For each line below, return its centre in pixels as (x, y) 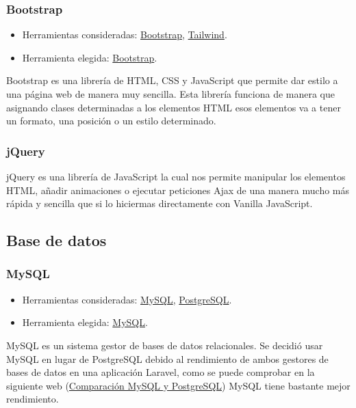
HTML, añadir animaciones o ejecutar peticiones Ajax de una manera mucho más (178, 190)
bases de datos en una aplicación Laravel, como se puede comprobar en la (161, 372)
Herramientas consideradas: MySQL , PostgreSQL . (127, 299)
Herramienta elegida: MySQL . (85, 322)
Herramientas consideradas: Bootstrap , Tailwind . (125, 35)
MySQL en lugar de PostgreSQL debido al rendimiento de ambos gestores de (167, 358)
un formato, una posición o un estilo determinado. (111, 121)
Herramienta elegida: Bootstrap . (90, 57)
